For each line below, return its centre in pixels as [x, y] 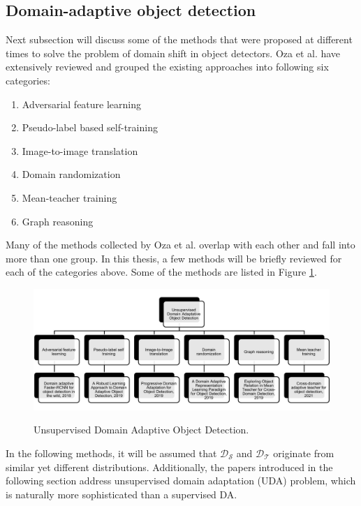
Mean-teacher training [69, 197]
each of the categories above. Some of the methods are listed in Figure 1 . [161, 272]
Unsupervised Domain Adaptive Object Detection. [141, 430]
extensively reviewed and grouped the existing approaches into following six [167, 67]
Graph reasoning [58, 221]
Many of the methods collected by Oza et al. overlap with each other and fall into [180, 245]
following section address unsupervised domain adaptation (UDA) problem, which [181, 481]
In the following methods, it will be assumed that [111, 453]
